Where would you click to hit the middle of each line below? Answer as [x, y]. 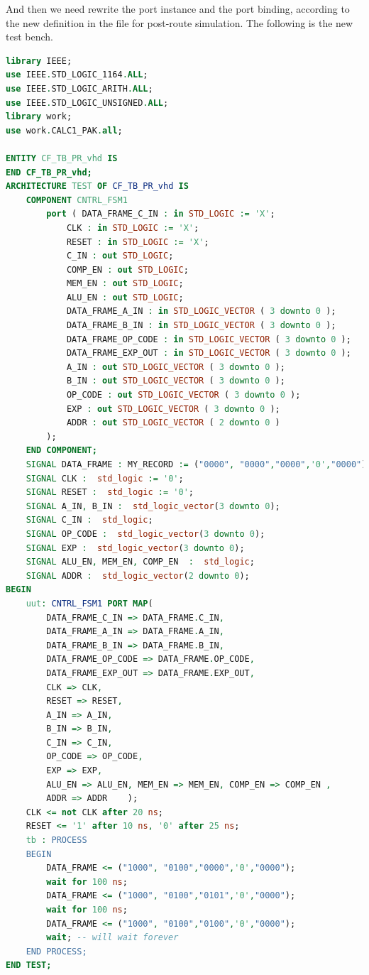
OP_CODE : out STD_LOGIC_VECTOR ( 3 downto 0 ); [183, 395]
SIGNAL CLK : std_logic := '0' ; [105, 478]
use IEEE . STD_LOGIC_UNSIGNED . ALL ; [87, 103]
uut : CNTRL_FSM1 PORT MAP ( [89, 603]
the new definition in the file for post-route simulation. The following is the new [180, 22]
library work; [39, 117]
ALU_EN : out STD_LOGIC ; [125, 297]
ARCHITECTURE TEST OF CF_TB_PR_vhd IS [97, 186]
